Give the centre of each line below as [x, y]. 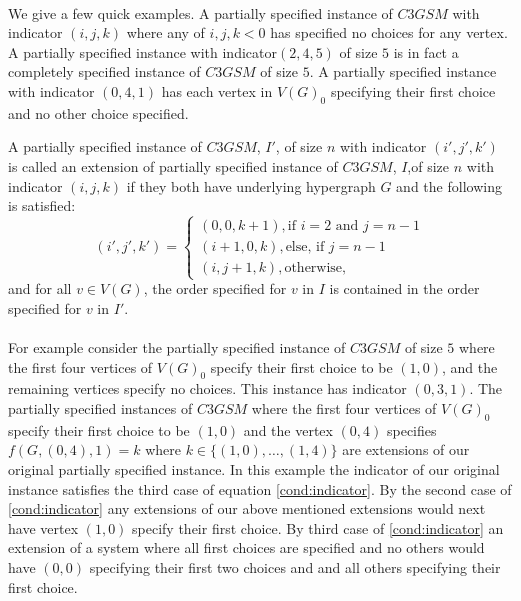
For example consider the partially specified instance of [177, 347]
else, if [305, 247]
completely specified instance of [104, 71]
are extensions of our [406, 449]
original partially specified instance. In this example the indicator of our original [254, 469]
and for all [40, 288]
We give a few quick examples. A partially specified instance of [200, 12]
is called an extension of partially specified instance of [173, 165]
